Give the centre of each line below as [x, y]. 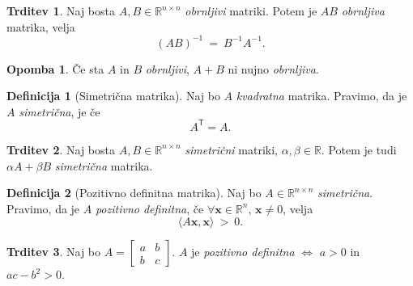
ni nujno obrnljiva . [273, 68]
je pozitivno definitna [243, 252]
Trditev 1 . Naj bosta [61, 11]
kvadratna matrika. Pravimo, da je [321, 96]
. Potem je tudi [359, 149]
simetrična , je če [60, 111]
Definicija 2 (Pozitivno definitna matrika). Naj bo [134, 193]
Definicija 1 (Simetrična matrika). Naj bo [113, 96]
